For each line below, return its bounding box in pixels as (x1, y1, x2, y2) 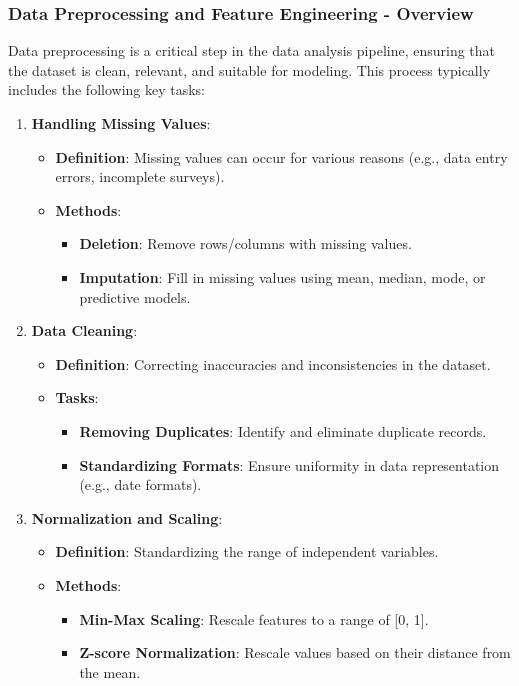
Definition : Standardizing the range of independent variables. (55, 541, 439, 562)
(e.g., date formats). (79, 474, 202, 495)
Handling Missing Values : (31, 113, 211, 133)
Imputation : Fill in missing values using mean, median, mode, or (79, 266, 486, 287)
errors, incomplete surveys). (55, 166, 225, 187)
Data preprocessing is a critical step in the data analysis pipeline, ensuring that (8, 40, 496, 61)
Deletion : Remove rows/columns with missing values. (79, 233, 412, 254)
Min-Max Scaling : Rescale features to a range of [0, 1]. (79, 608, 429, 629)
